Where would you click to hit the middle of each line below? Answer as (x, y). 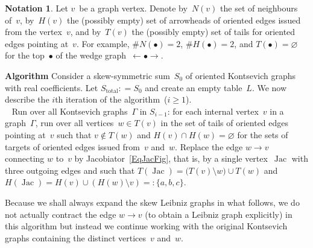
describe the (27, 99)
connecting (25, 158)
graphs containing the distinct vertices (76, 237)
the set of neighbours (259, 8)
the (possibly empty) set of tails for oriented (213, 32)
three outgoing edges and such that (70, 170)
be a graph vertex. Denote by (133, 8)
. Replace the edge (209, 146)
